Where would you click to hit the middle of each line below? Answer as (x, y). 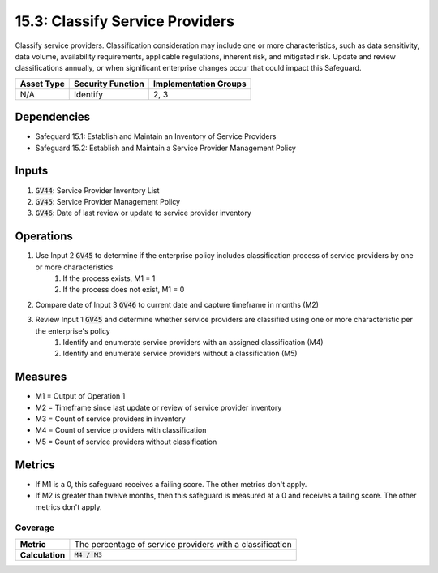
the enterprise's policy (73, 331)
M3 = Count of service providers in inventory (110, 419)
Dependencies (53, 117)
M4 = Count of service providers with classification (121, 430)
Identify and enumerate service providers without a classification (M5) (180, 354)
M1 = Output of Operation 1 (80, 396)
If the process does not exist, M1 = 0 (124, 290)
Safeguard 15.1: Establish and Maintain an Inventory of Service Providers (156, 136)
